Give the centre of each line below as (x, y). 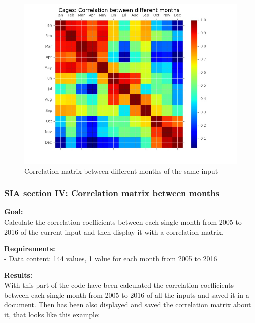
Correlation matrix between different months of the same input (121, 171)
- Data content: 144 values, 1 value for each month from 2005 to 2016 (111, 258)
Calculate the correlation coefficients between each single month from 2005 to (123, 222)
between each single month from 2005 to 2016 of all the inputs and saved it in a (127, 295)
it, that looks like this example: (52, 314)
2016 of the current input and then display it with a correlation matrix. (114, 231)
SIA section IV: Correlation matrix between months (112, 193)
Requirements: (30, 248)
